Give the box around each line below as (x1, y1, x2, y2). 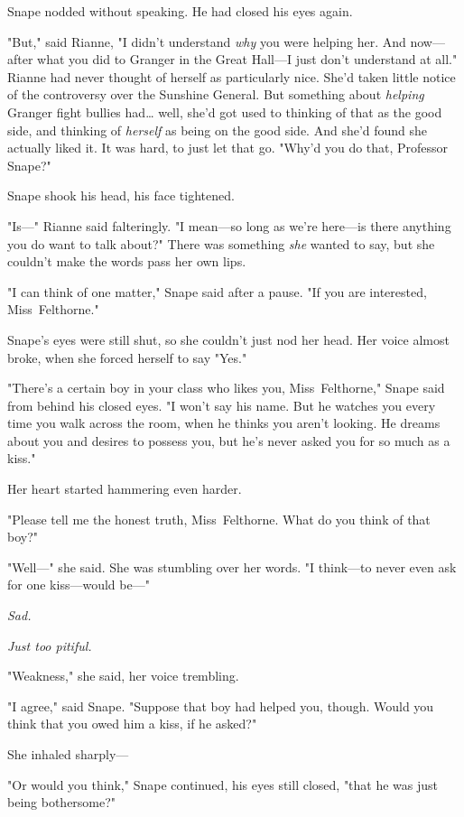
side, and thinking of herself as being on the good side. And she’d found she (7, 120, 428, 139)
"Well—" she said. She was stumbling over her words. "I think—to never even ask (7, 557, 457, 576)
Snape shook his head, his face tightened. (7, 186, 235, 205)
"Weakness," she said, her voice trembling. (7, 666, 239, 685)
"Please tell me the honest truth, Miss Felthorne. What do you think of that (7, 509, 431, 528)
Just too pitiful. (7, 636, 92, 655)
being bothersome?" (7, 793, 116, 812)
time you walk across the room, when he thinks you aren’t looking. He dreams (7, 413, 441, 432)
